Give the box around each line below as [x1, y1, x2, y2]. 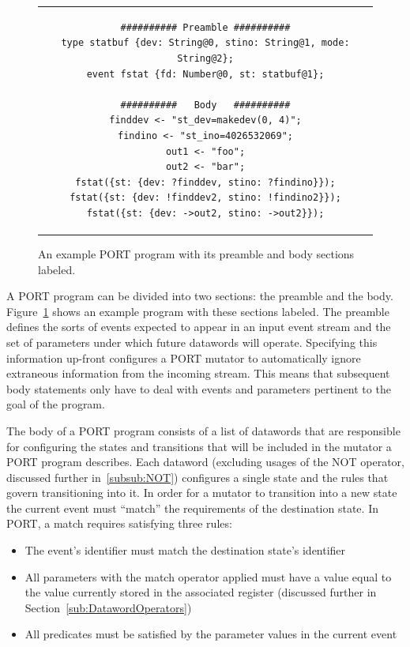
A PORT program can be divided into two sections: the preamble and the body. [6, 288, 393, 304]
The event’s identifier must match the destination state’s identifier [24, 542, 346, 559]
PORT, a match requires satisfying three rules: [6, 515, 232, 532]
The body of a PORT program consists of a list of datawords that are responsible [6, 422, 401, 438]
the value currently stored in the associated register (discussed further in [24, 584, 377, 600]
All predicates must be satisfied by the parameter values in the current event [24, 626, 397, 642]
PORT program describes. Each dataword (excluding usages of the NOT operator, [6, 453, 404, 470]
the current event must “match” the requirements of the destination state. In [6, 499, 378, 516]
